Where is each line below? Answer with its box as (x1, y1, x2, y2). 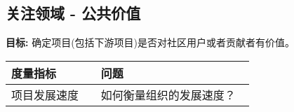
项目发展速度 (11, 86, 79, 103)
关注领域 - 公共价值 (6, 2, 141, 24)
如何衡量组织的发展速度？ (100, 86, 236, 103)
